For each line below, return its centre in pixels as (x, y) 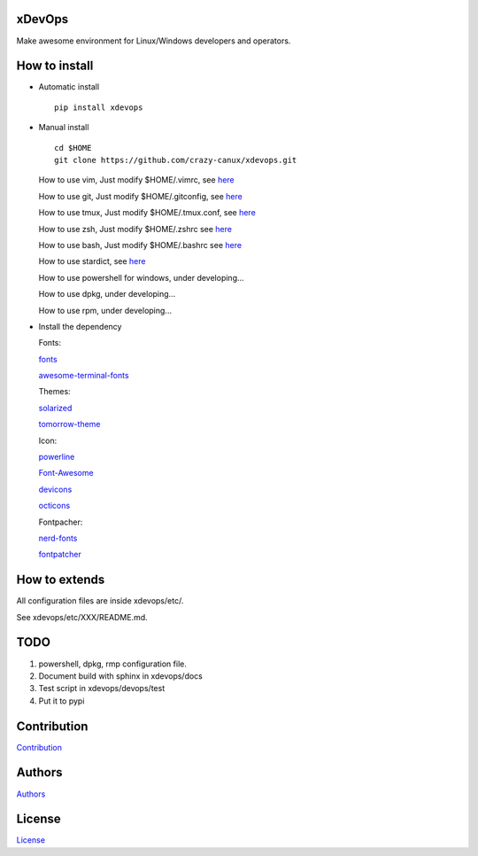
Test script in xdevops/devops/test (102, 689)
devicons (55, 489)
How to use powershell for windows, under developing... (141, 277)
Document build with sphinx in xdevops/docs (120, 676)
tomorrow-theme (69, 424)
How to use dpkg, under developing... (107, 294)
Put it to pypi (62, 701)
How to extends (61, 580)
